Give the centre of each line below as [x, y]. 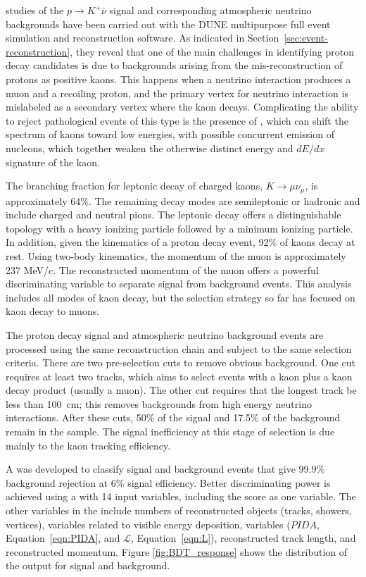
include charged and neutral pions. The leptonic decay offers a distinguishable [173, 215]
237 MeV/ [27, 269]
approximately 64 [43, 200]
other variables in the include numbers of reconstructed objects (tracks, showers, [179, 510]
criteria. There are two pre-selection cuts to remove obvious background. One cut [181, 362]
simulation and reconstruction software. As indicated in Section [143, 38]
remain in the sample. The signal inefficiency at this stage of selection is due [170, 432]
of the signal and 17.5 [204, 417]
